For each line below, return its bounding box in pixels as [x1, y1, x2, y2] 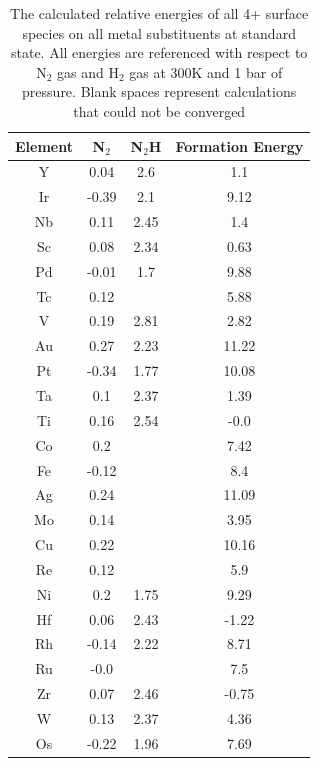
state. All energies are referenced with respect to [11, 42, 308, 63]
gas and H [56, 61, 119, 82]
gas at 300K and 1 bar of [129, 61, 283, 82]
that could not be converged [73, 100, 246, 121]
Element [15, 135, 73, 156]
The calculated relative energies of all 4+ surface [10, 3, 309, 23]
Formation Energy [175, 135, 304, 156]
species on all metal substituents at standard [22, 22, 296, 43]
